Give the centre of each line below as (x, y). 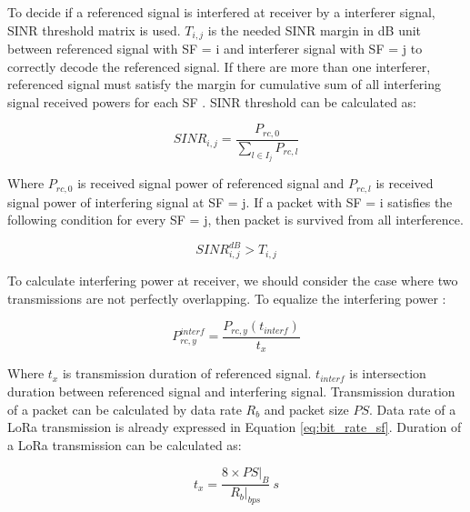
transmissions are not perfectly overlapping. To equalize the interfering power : (227, 298)
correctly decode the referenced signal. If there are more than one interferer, (219, 66)
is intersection (388, 373)
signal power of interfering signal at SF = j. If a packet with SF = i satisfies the (230, 201)
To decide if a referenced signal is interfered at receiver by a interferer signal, (221, 12)
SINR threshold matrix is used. (94, 30)
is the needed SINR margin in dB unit (315, 30)
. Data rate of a (413, 409)
